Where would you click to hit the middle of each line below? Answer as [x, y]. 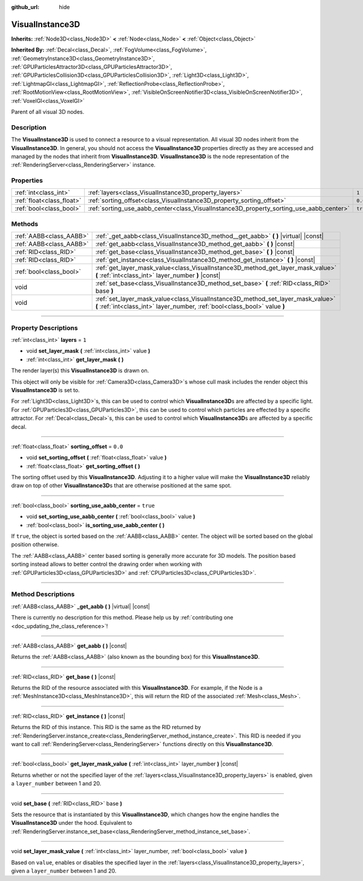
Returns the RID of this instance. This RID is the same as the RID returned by [106, 727]
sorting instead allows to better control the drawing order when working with [107, 564]
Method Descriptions [43, 594]
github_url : [25, 7]
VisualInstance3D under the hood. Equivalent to [72, 823]
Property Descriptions [44, 328]
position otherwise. [35, 545]
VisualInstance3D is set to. [45, 390]
